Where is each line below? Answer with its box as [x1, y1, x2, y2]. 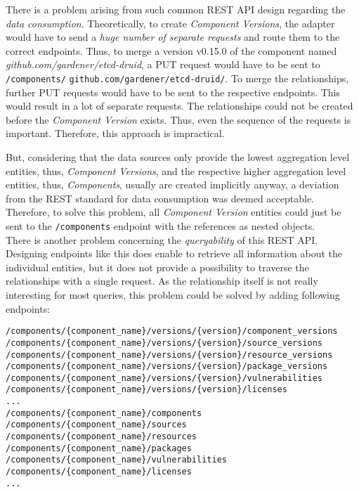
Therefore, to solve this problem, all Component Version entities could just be [6, 205, 341, 219]
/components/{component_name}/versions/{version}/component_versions [6, 326, 338, 337]
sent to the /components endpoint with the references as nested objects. [6, 218, 315, 233]
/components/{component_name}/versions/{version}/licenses [6, 384, 287, 395]
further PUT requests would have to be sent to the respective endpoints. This [6, 84, 341, 99]
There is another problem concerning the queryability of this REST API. [6, 232, 318, 247]
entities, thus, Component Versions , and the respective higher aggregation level [6, 163, 346, 178]
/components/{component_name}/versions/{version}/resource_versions [6, 349, 333, 360]
